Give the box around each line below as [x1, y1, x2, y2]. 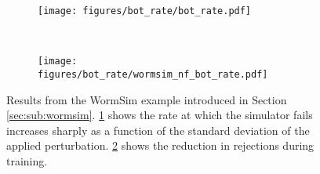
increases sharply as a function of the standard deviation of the [6, 121, 310, 138]
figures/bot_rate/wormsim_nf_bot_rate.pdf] [38, 68, 268, 80]
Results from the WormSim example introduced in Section [6, 91, 287, 107]
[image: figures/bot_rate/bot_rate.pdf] [38, 5, 252, 16]
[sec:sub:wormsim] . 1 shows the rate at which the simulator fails [6, 107, 313, 123]
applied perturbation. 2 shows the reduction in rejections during [6, 137, 315, 154]
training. [6, 152, 48, 169]
